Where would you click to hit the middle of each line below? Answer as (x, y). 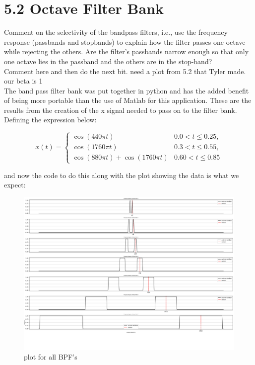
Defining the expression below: (50, 120)
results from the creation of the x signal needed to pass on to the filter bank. (121, 110)
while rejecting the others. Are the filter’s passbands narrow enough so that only (127, 51)
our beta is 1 (23, 81)
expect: (15, 185)
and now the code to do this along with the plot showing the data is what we (122, 175)
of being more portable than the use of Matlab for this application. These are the (128, 100)
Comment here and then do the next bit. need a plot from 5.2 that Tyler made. (125, 71)
